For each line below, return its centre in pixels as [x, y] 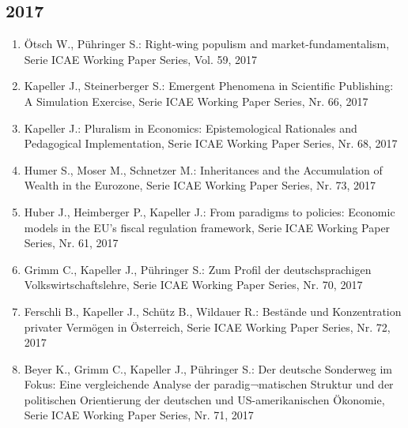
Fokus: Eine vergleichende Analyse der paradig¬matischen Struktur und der [209, 384]
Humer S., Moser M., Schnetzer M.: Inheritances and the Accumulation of [203, 169]
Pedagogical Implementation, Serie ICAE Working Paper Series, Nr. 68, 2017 [211, 143]
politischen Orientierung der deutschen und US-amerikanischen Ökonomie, [204, 399]
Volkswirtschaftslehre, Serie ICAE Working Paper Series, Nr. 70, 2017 [193, 285]
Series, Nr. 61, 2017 [71, 243]
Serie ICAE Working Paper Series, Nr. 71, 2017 [139, 415]
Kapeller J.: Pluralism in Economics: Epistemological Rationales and [191, 128]
